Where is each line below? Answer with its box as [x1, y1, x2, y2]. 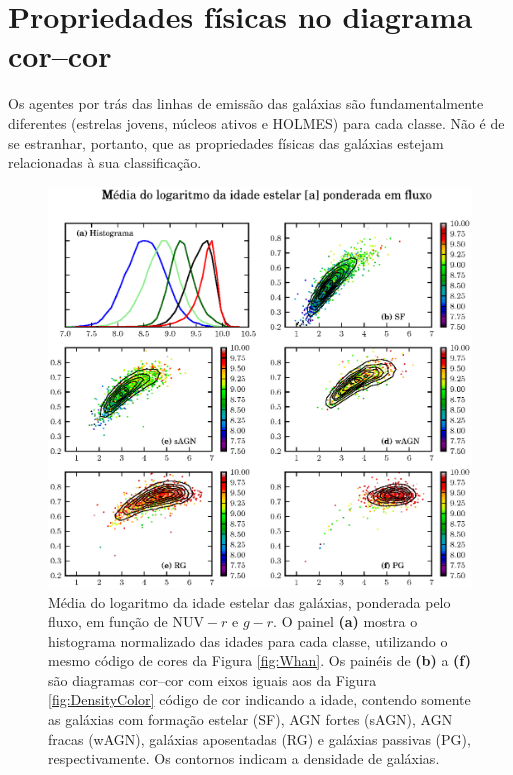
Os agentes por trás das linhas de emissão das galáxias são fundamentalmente [8, 93, 484, 114]
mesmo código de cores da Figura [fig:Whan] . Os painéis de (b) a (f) [48, 650, 471, 671]
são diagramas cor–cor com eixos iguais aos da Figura [48, 669, 377, 690]
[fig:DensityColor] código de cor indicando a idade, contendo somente [48, 689, 471, 710]
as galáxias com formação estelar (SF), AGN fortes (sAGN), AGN [48, 709, 453, 730]
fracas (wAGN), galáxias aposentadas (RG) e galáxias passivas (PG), [48, 728, 471, 749]
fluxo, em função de [48, 611, 168, 632]
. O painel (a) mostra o [273, 611, 418, 632]
